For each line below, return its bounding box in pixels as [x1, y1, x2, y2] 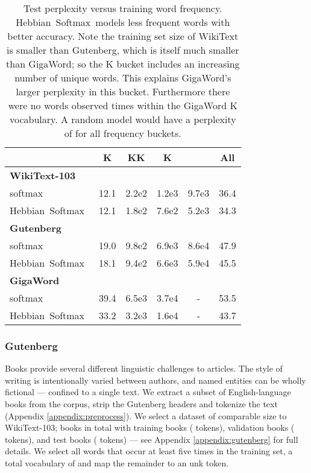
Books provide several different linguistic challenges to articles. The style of [5, 362, 283, 375]
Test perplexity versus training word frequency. [24, 1, 222, 15]
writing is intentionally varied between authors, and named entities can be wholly [5, 373, 306, 386]
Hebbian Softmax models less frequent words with [16, 15, 230, 29]
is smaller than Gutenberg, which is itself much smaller [7, 43, 239, 57]
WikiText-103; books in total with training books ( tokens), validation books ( [5, 421, 295, 434]
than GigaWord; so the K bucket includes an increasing [6, 57, 240, 71]
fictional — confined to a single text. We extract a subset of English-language [5, 386, 291, 398]
